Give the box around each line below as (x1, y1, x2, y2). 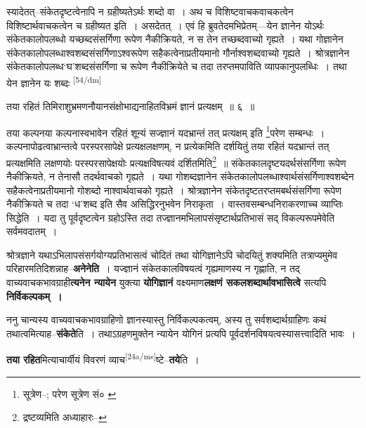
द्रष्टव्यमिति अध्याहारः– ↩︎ (22, 410, 107, 424)
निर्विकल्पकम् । (6, 288, 63, 303)
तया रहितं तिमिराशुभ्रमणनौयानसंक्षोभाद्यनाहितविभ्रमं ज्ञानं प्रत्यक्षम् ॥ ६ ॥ (6, 99, 255, 114)
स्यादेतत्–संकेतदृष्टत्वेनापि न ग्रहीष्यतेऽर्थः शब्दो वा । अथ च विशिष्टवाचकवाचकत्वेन (6, 4, 294, 18)
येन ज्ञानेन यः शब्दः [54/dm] (6, 73, 102, 90)
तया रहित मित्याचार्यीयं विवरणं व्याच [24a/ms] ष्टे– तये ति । (6, 350, 200, 367)
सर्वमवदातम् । (6, 224, 58, 239)
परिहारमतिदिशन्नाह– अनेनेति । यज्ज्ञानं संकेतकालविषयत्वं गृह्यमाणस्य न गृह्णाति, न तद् (6, 261, 300, 276)
